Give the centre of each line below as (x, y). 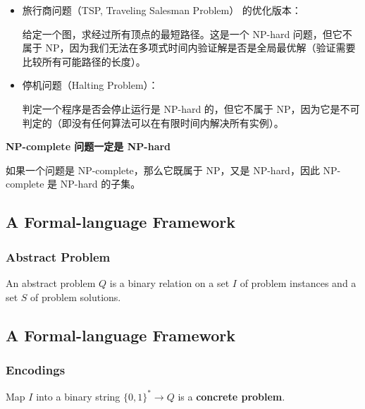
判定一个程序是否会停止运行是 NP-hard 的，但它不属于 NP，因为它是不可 (191, 108)
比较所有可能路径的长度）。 (84, 61)
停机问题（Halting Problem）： (90, 85)
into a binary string (78, 396)
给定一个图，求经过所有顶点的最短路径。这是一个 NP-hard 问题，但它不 (187, 33)
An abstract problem (51, 282)
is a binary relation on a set (169, 282)
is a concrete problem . (231, 396)
